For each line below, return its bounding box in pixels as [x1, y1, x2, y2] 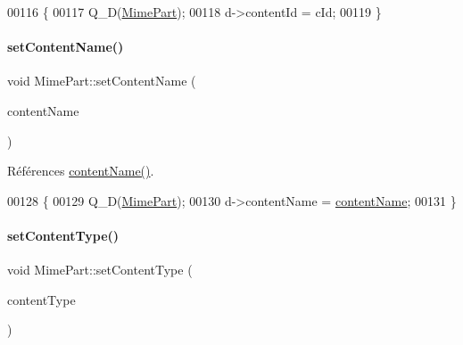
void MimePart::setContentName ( [7, 71, 196, 90]
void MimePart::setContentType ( [7, 260, 193, 279]
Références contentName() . [7, 161, 154, 180]
